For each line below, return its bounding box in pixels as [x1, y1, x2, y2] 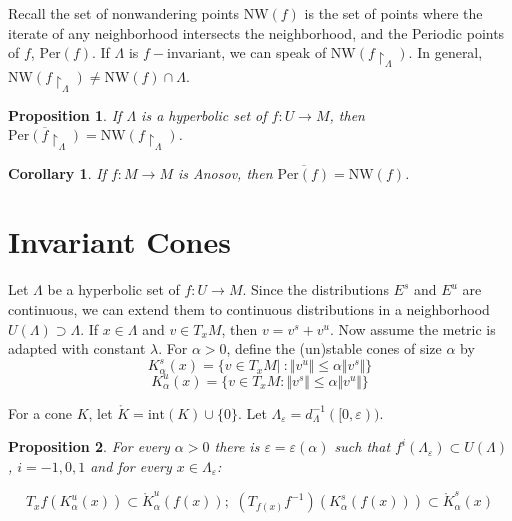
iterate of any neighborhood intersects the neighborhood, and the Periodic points [8, 22, 505, 43]
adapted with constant [8, 338, 146, 359]
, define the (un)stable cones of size [226, 338, 442, 359]
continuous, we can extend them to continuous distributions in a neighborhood [8, 298, 490, 319]
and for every [90, 455, 172, 476]
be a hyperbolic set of [47, 279, 180, 300]
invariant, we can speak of [167, 42, 327, 63]
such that [334, 436, 391, 457]
